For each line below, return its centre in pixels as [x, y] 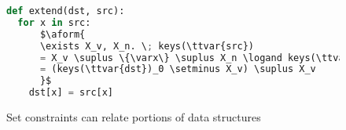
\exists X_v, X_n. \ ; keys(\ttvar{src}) [147, 46]
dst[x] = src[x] [71, 93]
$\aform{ [63, 34]
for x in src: [54, 22]
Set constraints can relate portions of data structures [134, 117]
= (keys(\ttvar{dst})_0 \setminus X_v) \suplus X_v [178, 69]
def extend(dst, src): [66, 11]
